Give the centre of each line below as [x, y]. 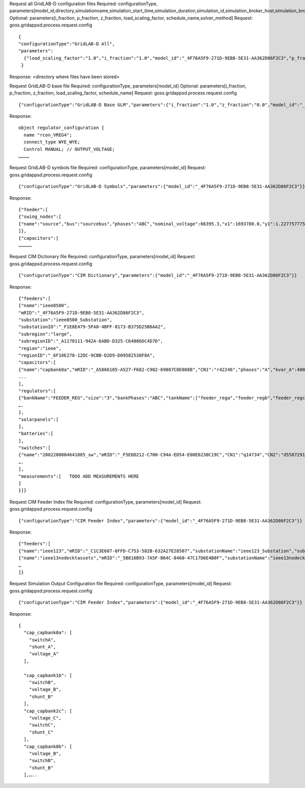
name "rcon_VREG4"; [48, 135]
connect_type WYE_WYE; [52, 142]
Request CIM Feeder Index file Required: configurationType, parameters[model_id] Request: [105, 502]
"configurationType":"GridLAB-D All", [67, 44]
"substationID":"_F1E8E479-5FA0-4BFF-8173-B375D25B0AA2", [92, 327]
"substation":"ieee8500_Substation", [66, 320]
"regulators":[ [37, 391]
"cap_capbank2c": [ [48, 711]
